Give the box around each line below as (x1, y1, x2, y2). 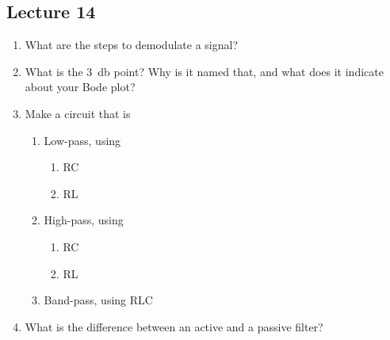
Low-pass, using (44, 132, 121, 148)
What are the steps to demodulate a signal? (25, 36, 238, 53)
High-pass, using (44, 212, 124, 228)
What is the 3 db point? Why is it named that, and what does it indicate (25, 63, 384, 79)
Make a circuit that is (25, 105, 131, 121)
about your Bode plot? (25, 78, 136, 95)
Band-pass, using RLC (44, 292, 153, 308)
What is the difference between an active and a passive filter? (25, 318, 323, 334)
